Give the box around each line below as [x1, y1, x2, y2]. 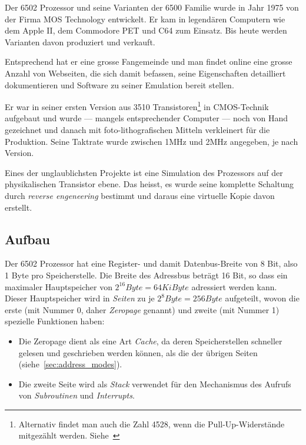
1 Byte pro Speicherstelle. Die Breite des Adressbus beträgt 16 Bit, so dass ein [5, 268, 288, 281]
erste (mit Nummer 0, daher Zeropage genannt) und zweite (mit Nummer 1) [5, 303, 280, 316]
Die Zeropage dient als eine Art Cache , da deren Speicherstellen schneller [18, 334, 282, 347]
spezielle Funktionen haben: [5, 315, 105, 327]
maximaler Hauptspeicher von [5, 280, 112, 293]
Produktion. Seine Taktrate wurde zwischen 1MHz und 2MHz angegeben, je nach [5, 135, 298, 147]
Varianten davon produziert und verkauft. [5, 35, 155, 48]
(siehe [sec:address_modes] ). [18, 358, 122, 370]
